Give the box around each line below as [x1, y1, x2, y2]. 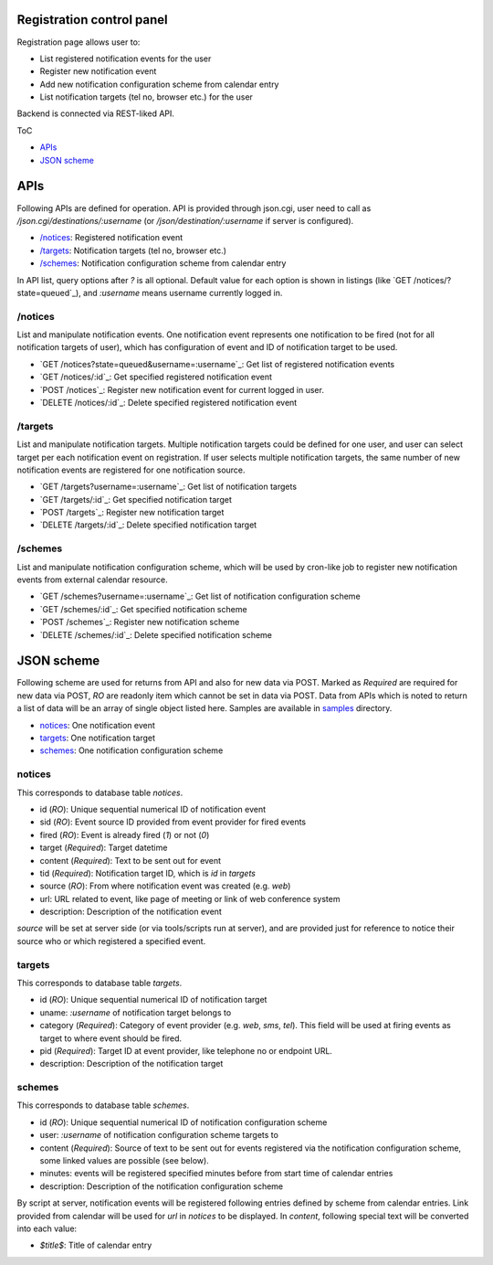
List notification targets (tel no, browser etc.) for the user [39, 91, 253, 102]
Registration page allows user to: [16, 37, 141, 48]
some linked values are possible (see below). [39, 1155, 209, 1166]
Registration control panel [16, 12, 168, 27]
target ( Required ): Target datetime [39, 842, 168, 854]
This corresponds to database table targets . [16, 978, 183, 988]
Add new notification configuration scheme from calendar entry [39, 79, 279, 90]
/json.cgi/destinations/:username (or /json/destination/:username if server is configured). [16, 215, 354, 226]
